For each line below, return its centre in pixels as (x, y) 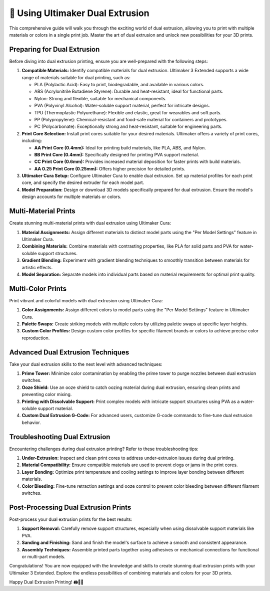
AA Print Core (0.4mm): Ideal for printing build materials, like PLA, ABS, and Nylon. (120, 147)
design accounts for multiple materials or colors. (72, 197)
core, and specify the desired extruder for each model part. (83, 182)
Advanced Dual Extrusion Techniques (69, 352)
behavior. (31, 422)
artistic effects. (37, 267)
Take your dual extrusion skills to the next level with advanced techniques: (86, 364)
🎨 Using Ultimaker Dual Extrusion (79, 13)
